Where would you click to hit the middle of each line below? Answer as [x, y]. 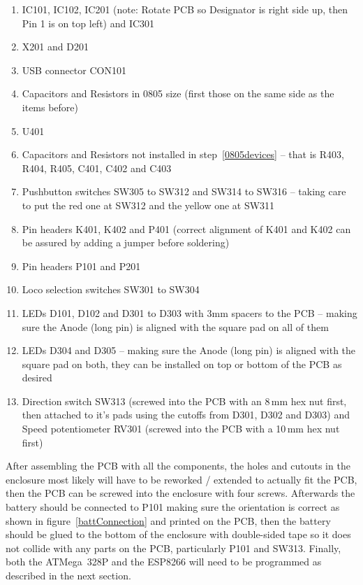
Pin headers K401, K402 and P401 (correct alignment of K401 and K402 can [186, 228]
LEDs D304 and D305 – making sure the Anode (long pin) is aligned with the [189, 350]
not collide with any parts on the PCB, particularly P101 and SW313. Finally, [173, 548]
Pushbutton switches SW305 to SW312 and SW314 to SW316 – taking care [184, 191]
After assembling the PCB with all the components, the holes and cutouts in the [178, 466]
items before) [50, 107]
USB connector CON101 [74, 70]
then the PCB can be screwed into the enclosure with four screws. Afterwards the [180, 493]
